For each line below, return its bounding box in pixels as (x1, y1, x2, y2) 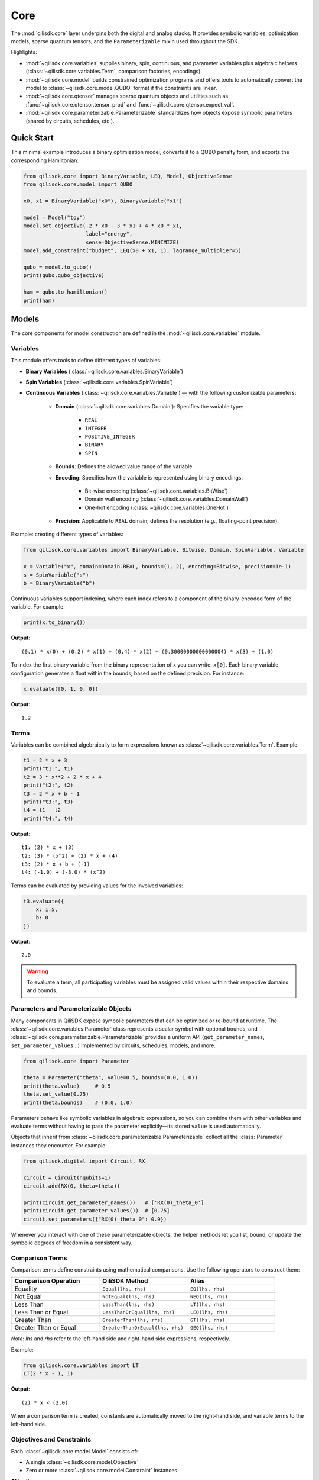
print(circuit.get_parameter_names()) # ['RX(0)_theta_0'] (23, 1199, 204, 1206)
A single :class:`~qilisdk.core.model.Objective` (25, 1458, 138, 1465)
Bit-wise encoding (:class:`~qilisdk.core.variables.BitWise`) (84, 487, 229, 494)
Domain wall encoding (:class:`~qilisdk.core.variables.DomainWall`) (84, 496, 248, 503)
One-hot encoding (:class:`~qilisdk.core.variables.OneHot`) (84, 504, 229, 511)
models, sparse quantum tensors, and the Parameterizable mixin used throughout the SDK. (11, 37, 239, 44)
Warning (27, 968, 48, 975)
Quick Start (11, 133, 54, 143)
